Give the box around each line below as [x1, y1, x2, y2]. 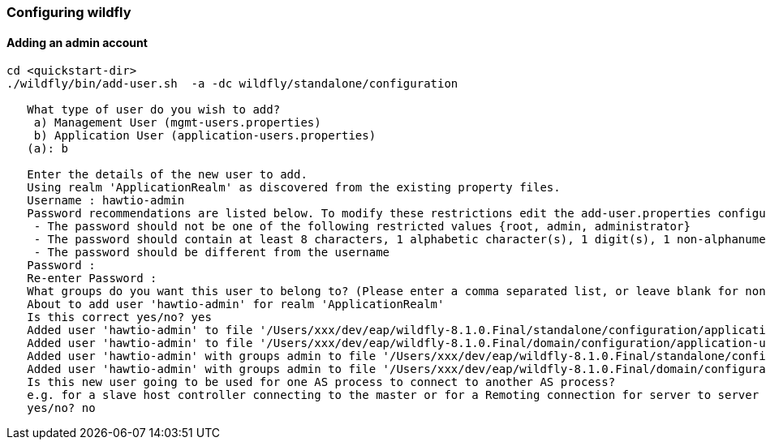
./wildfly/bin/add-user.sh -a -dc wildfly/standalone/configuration [6, 77, 458, 91]
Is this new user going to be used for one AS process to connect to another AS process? [27, 375, 616, 389]
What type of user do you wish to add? [27, 103, 281, 117]
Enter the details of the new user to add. [27, 168, 308, 182]
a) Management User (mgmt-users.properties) [33, 116, 321, 130]
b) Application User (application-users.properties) [33, 129, 377, 143]
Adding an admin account [6, 35, 148, 49]
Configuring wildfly [6, 4, 131, 20]
